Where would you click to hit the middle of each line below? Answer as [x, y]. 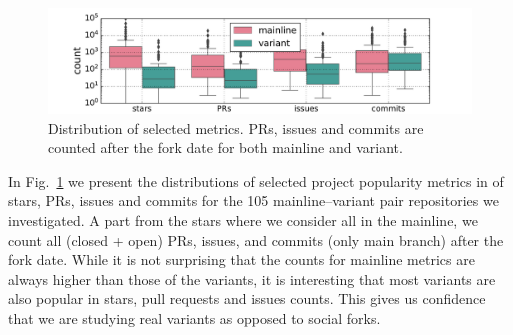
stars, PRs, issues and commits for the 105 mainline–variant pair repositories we [253, 200]
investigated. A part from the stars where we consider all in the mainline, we [243, 219]
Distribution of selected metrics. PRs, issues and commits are [236, 127]
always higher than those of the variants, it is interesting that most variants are [252, 278]
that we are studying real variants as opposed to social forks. [194, 317]
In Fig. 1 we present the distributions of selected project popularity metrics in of [256, 180]
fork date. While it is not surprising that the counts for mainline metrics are [241, 259]
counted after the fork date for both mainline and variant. [225, 147]
